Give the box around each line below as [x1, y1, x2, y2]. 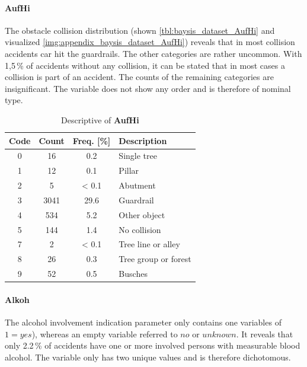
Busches [119, 267, 148, 280]
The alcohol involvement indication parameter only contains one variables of [5, 316, 282, 328]
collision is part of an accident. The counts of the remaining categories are [5, 71, 274, 83]
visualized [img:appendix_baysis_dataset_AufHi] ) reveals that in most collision [5, 36, 295, 48]
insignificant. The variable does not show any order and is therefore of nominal [5, 82, 291, 94]
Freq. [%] [72, 134, 111, 146]
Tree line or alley [119, 238, 180, 250]
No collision [119, 223, 161, 235]
